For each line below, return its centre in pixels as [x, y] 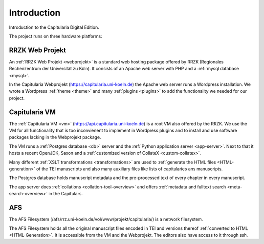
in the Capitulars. [66, 194]
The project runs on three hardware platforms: [56, 36]
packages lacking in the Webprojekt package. [55, 137]
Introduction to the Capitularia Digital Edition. [54, 27]
